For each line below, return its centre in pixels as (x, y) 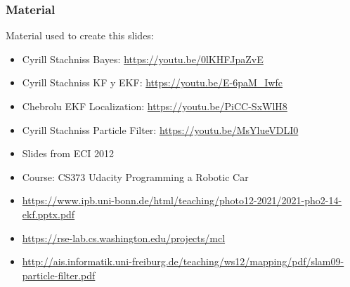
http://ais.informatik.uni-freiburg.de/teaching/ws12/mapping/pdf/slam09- (183, 261)
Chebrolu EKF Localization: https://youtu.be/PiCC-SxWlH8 (155, 106)
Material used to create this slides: (80, 35)
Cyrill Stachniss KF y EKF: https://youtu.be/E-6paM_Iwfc (152, 82)
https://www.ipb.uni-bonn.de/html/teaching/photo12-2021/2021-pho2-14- (182, 200)
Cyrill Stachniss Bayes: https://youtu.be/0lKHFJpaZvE (143, 59)
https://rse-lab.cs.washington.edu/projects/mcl (124, 238)
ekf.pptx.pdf (48, 214)
